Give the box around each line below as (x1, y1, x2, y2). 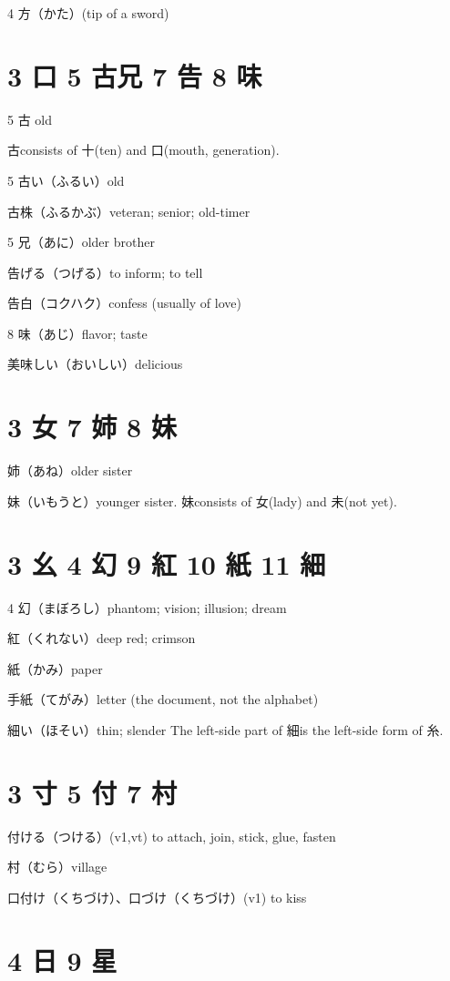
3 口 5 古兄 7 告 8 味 (7, 56, 262, 94)
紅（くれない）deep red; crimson (7, 628, 196, 648)
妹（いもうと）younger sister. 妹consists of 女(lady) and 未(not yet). (7, 491, 397, 510)
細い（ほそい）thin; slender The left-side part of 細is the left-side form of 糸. (7, 720, 444, 739)
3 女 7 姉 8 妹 (7, 408, 177, 445)
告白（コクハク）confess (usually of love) (7, 293, 241, 312)
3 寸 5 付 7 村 (7, 773, 177, 811)
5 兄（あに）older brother (7, 232, 155, 251)
